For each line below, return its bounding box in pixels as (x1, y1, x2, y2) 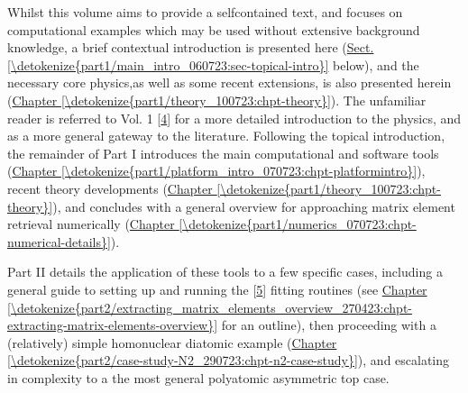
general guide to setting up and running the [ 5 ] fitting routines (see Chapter (7, 279, 427, 298)
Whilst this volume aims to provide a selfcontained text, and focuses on (7, 3, 403, 21)
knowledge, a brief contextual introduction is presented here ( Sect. (7, 38, 374, 57)
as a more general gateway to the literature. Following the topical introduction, (7, 126, 445, 145)
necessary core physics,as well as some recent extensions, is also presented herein (7, 73, 452, 92)
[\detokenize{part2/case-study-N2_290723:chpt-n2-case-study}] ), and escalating (7, 351, 450, 370)
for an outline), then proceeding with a (221, 315, 436, 334)
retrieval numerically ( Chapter (7, 215, 175, 233)
